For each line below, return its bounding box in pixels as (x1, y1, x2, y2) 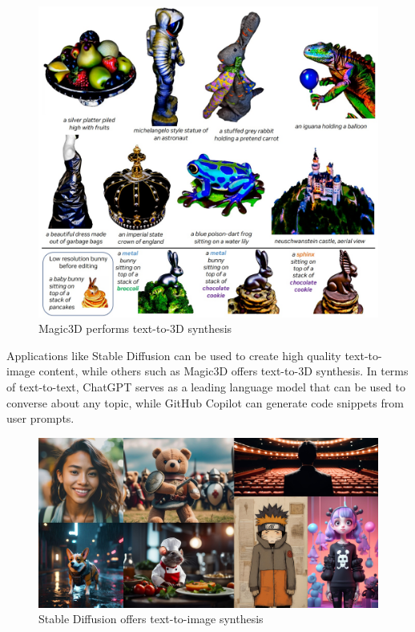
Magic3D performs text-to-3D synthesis (38, 320, 232, 337)
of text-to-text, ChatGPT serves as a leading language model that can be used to (6, 378, 405, 395)
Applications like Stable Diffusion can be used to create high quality (6, 346, 341, 363)
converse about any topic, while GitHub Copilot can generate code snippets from (6, 394, 404, 411)
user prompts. (6, 410, 75, 427)
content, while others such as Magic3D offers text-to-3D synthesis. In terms (38, 363, 409, 379)
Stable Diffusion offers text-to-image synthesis (38, 610, 264, 627)
